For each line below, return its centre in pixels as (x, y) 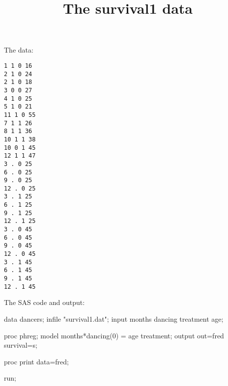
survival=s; (21, 345)
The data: (19, 50)
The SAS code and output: (44, 302)
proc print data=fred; (36, 361)
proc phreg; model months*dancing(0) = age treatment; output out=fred (114, 335)
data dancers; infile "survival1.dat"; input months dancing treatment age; (114, 318)
